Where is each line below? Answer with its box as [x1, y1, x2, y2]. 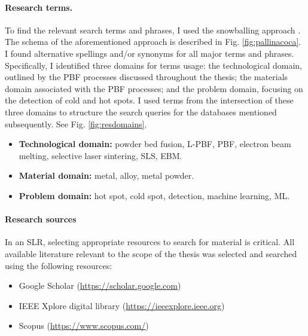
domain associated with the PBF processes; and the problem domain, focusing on [5, 82, 303, 94]
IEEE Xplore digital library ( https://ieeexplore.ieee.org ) [19, 299, 225, 311]
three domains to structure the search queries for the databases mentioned [5, 105, 277, 118]
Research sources [5, 213, 77, 225]
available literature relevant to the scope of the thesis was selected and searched [5, 247, 297, 259]
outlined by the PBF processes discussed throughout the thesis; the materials [5, 71, 288, 83]
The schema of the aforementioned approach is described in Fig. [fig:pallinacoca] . [5, 35, 301, 48]
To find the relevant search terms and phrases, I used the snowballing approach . [5, 23, 301, 36]
